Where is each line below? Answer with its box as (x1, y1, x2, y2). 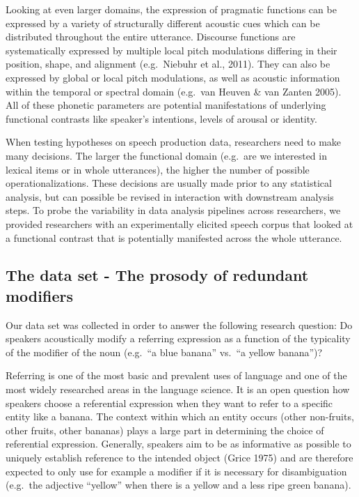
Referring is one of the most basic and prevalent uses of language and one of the (6, 368, 347, 383)
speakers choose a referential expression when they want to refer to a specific (6, 395, 333, 410)
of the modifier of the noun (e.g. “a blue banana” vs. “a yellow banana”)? (6, 344, 323, 359)
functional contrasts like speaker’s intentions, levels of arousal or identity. (6, 111, 317, 125)
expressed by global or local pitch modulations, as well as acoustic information (6, 70, 340, 84)
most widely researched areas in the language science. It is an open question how (6, 382, 350, 397)
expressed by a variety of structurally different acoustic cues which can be (6, 15, 320, 30)
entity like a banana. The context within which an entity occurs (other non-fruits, (6, 409, 354, 424)
